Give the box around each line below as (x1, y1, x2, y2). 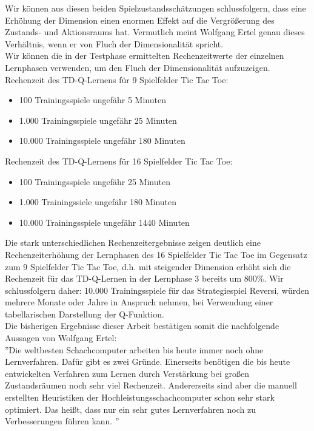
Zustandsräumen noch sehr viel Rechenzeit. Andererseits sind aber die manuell (5, 379, 297, 392)
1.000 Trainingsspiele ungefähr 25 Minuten (19, 114, 177, 126)
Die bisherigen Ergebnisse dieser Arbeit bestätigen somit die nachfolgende (5, 319, 279, 332)
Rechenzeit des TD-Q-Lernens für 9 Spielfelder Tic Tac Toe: (5, 73, 229, 86)
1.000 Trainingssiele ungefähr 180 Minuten (19, 195, 177, 208)
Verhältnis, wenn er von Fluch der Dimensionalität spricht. (5, 37, 224, 50)
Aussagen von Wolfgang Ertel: (5, 331, 117, 344)
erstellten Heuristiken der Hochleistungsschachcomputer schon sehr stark (5, 391, 275, 404)
